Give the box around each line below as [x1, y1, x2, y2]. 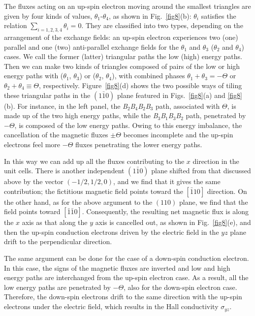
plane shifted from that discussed [151, 165, 251, 176]
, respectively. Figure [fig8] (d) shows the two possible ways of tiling [39, 80, 242, 90]
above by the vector [4, 176, 64, 187]
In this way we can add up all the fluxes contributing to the [4, 156, 185, 166]
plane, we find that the [179, 196, 248, 207]
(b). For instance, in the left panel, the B [4, 100, 127, 111]
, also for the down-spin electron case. [124, 282, 237, 292]
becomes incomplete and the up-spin [123, 129, 233, 140]
